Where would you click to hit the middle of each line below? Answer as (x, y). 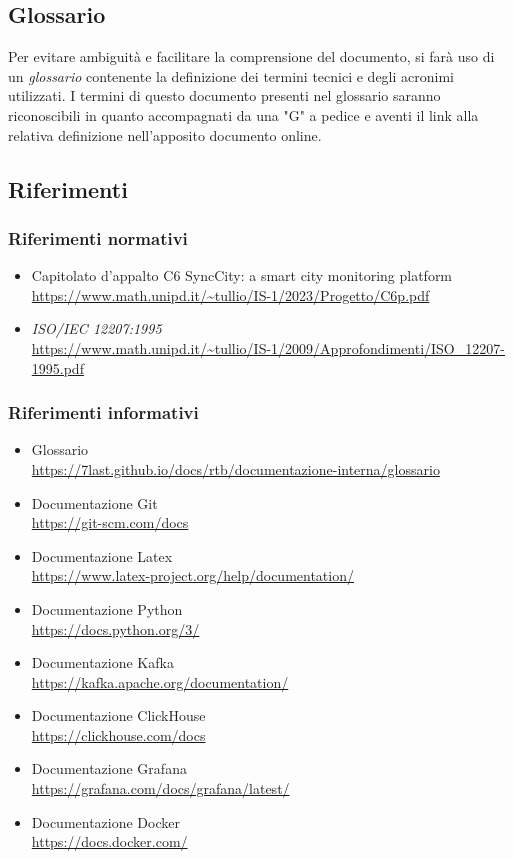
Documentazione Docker (105, 821)
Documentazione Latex (102, 555)
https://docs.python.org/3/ (115, 628)
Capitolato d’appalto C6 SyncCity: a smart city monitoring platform (242, 275)
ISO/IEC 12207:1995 (96, 328)
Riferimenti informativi (103, 412)
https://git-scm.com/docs (110, 522)
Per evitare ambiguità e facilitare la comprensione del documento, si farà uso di (251, 56)
